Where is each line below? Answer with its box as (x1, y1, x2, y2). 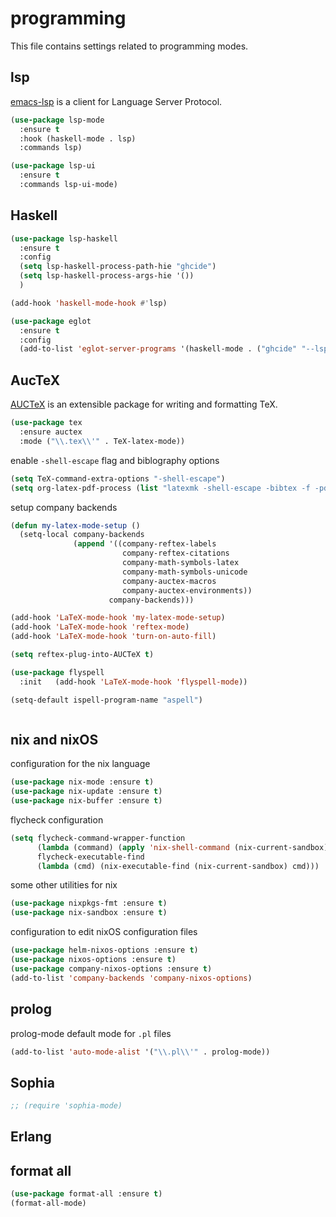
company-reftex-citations (121, 548, 230, 559)
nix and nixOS (10, 731, 99, 748)
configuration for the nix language (10, 758, 151, 770)
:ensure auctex (19, 427, 83, 437)
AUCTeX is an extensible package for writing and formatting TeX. (10, 398, 278, 411)
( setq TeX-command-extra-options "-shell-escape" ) (10, 473, 226, 484)
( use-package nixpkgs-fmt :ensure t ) (10, 898, 168, 909)
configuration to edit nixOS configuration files (10, 926, 198, 938)
